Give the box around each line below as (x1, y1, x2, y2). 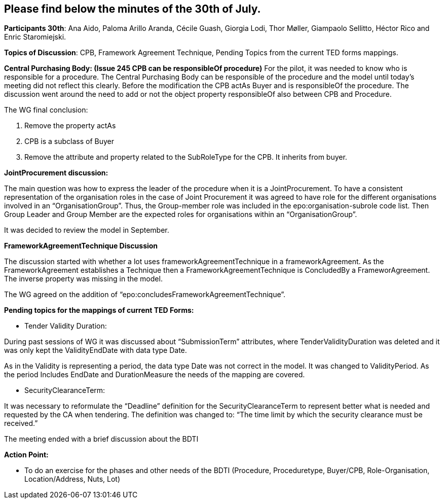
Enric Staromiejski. (4, 32, 66, 42)
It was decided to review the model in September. (4, 226, 169, 235)
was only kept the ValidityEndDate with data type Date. (4, 346, 187, 355)
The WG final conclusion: (4, 105, 88, 115)
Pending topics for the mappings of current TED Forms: (4, 306, 194, 315)
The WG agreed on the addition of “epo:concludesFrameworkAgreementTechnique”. (4, 290, 286, 299)
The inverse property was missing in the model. (4, 274, 163, 283)
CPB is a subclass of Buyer (24, 137, 114, 146)
